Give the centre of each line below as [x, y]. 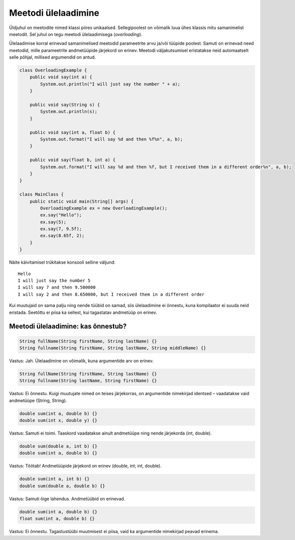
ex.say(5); [53, 222]
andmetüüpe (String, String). [38, 400]
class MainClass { [42, 194]
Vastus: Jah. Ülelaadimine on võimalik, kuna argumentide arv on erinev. [81, 361]
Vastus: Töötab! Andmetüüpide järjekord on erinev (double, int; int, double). [85, 466]
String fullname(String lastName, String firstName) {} [88, 381]
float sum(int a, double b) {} [57, 519]
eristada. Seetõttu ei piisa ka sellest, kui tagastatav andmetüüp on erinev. [83, 312]
